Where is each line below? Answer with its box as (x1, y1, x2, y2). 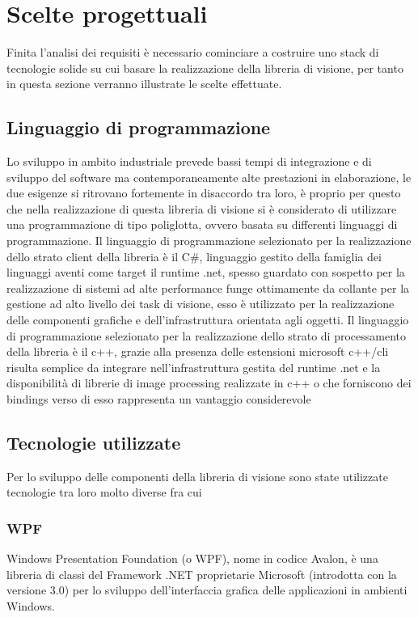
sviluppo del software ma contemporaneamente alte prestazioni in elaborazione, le (6, 168, 412, 185)
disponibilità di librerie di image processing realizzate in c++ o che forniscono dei (6, 374, 412, 391)
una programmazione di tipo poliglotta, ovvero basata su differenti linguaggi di (6, 216, 398, 233)
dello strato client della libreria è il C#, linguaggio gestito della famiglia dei (6, 247, 382, 264)
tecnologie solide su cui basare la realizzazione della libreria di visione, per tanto (6, 59, 403, 76)
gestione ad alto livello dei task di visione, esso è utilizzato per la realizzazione (6, 295, 395, 312)
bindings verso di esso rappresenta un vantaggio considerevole (6, 391, 311, 408)
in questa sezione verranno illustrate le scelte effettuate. (6, 75, 282, 92)
